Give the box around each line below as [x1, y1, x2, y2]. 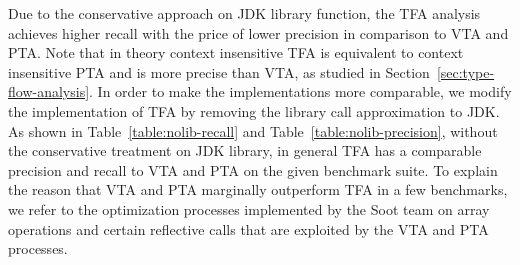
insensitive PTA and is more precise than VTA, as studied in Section [8, 61, 430, 82]
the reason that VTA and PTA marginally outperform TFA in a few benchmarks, [8, 179, 508, 200]
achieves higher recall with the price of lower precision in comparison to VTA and [8, 22, 509, 43]
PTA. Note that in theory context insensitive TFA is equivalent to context [8, 42, 464, 63]
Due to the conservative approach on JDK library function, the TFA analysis [8, 3, 481, 23]
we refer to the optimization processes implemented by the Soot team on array [8, 198, 490, 219]
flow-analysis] [8, 81, 90, 102]
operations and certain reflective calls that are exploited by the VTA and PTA [8, 218, 489, 239]
